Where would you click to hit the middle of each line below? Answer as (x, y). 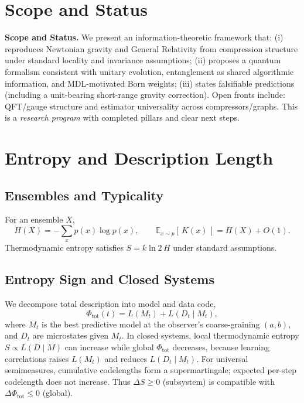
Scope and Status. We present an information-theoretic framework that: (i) (144, 37)
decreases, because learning (221, 347)
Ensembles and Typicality (84, 195)
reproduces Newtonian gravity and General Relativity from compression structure (151, 48)
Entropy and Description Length (139, 158)
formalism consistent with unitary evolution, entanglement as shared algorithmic (149, 71)
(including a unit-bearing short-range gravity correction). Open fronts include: (145, 95)
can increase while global (109, 347)
